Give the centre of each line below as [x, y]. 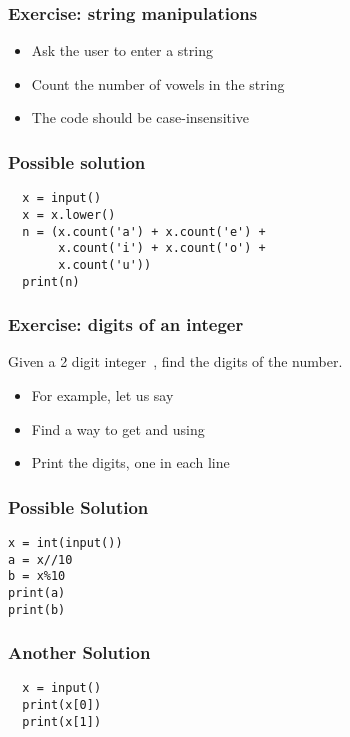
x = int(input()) [65, 542]
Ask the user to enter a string [122, 50]
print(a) [37, 592]
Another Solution [79, 652]
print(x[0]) [62, 705]
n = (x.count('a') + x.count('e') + [144, 231]
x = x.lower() [69, 214]
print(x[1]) [62, 721]
